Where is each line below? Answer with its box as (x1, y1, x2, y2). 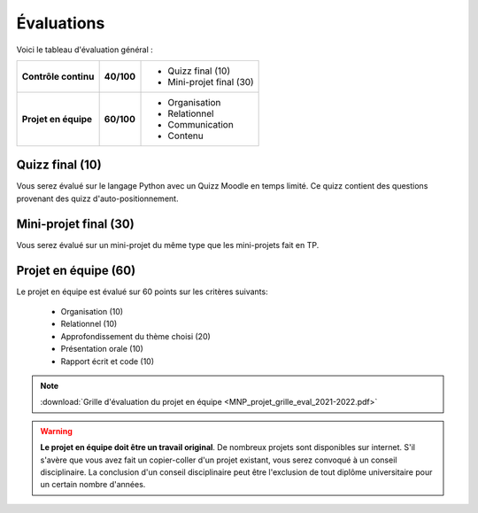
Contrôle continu (21, 70, 95, 82)
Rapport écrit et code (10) (60, 355, 155, 367)
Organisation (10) (60, 307, 124, 317)
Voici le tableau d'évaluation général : (16, 44, 154, 55)
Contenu (167, 129, 204, 142)
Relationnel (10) (60, 319, 118, 330)
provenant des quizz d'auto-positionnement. (16, 193, 179, 204)
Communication (167, 118, 234, 130)
